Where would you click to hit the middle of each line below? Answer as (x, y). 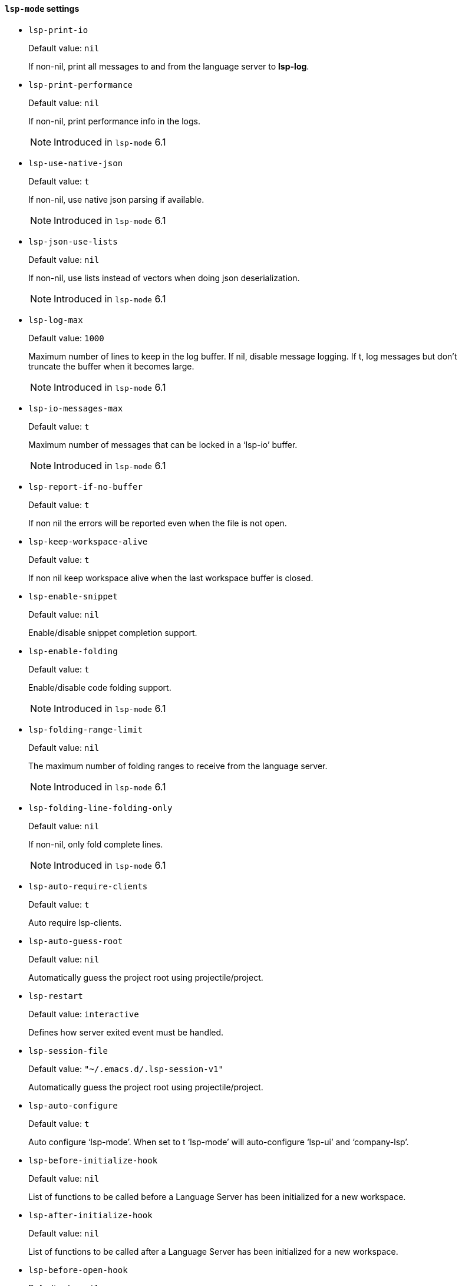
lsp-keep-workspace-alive (88, 541)
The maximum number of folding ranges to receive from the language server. (178, 766)
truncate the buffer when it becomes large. (111, 366)
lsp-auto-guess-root (76, 941)
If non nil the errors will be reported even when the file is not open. (158, 523)
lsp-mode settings (42, 9)
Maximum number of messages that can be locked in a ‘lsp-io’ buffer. (163, 444)
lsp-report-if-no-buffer (85, 487)
